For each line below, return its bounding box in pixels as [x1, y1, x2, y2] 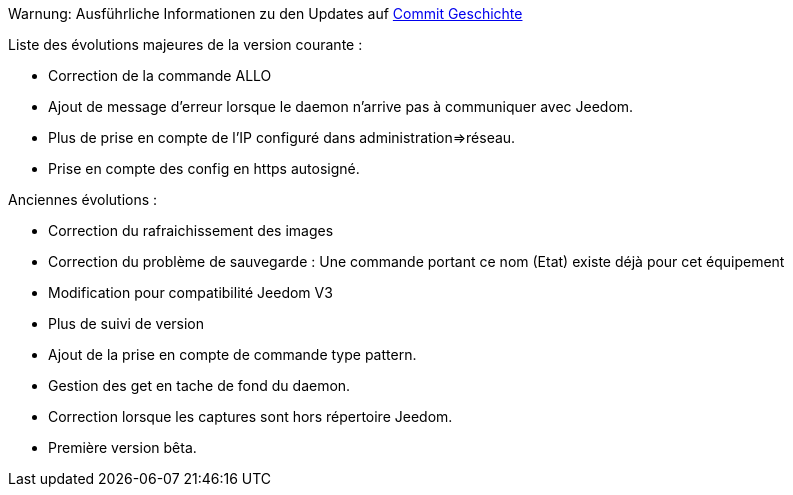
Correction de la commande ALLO [48, 67, 272, 84]
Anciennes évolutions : [8, 191, 158, 208]
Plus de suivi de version [48, 315, 205, 332]
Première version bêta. [48, 439, 197, 456]
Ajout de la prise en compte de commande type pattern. [48, 346, 417, 363]
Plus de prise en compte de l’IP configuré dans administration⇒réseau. [48, 129, 516, 146]
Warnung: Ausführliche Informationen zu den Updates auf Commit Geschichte [8, 5, 523, 22]
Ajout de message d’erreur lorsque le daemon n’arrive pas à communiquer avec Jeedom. [48, 98, 634, 115]
